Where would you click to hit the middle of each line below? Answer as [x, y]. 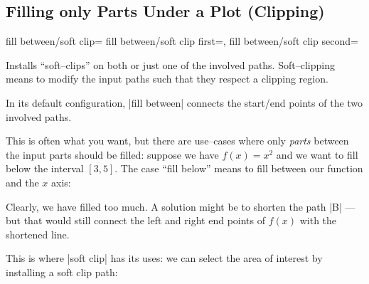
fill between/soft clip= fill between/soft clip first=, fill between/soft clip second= [182, 41]
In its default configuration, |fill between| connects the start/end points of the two [184, 102]
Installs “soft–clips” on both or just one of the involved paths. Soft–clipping [170, 64]
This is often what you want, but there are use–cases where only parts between [177, 141]
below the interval [45, 168]
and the [22, 182]
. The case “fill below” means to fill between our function [239, 168]
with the [318, 220]
